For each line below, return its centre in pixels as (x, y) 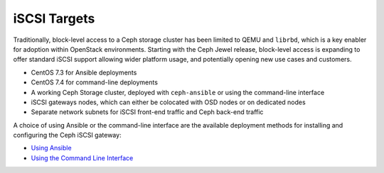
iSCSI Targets (54, 18)
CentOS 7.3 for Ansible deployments (84, 72)
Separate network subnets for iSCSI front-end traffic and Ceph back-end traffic (147, 112)
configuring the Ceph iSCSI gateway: (67, 135)
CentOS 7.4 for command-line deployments (94, 82)
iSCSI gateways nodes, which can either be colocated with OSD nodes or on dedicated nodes (168, 102)
